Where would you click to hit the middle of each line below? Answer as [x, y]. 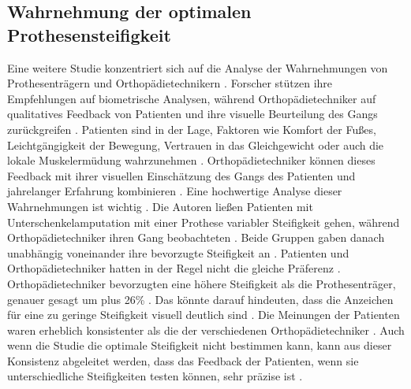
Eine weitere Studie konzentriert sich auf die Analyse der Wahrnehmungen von [198, 67]
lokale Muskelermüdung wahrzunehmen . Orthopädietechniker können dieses [191, 160]
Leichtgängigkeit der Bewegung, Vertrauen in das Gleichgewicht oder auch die [196, 144]
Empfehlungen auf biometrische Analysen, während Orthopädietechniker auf [192, 98]
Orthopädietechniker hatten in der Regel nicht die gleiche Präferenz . [174, 268]
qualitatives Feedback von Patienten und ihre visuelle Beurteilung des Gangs [192, 114]
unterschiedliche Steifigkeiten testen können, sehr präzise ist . [155, 376]
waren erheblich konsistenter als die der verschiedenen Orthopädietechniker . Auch [206, 330]
